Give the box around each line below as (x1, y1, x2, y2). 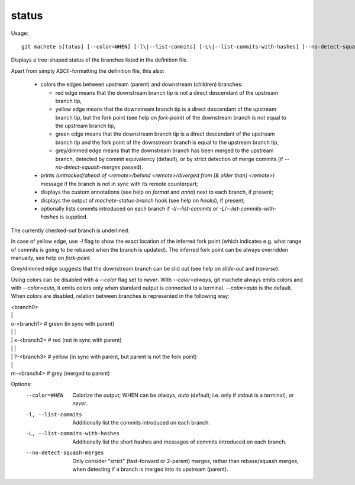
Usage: (11, 30, 29, 37)
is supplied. (59, 213, 88, 220)
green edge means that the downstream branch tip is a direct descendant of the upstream (55, 130, 275, 137)
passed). (121, 163, 143, 171)
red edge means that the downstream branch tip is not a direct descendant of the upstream (55, 89, 278, 96)
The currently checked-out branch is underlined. (11, 227, 130, 234)
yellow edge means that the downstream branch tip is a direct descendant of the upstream (55, 105, 276, 113)
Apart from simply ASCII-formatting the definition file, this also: (11, 67, 165, 74)
